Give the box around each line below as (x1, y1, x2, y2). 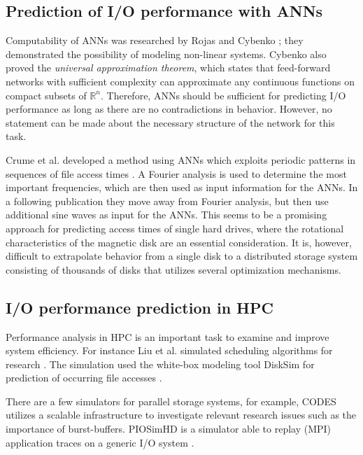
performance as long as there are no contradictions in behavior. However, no (6, 101, 332, 116)
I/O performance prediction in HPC (6, 296, 273, 318)
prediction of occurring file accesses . (6, 370, 162, 385)
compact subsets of (6, 87, 87, 102)
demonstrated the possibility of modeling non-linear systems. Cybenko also (6, 46, 327, 61)
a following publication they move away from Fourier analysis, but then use (6, 193, 329, 208)
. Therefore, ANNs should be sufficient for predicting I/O (101, 87, 346, 102)
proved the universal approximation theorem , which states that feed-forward (6, 60, 331, 75)
